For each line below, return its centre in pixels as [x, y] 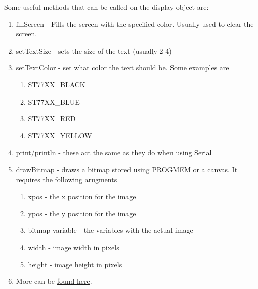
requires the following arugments [67, 179]
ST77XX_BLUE [54, 101]
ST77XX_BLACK [57, 84]
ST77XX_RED [52, 118]
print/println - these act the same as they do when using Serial [114, 152]
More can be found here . [54, 281]
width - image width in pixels [74, 247]
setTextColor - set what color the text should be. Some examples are [122, 67]
